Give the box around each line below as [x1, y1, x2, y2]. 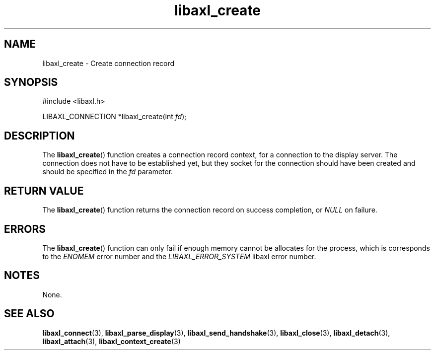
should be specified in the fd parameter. [42, 167, 173, 176]
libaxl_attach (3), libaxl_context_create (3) [42, 337, 181, 346]
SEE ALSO [4, 307, 55, 320]
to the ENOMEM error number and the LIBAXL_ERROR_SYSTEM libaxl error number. [42, 252, 316, 261]
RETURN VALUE [4, 184, 84, 197]
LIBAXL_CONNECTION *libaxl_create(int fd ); [42, 112, 187, 121]
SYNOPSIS [4, 76, 58, 89]
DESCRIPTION [4, 129, 75, 142]
